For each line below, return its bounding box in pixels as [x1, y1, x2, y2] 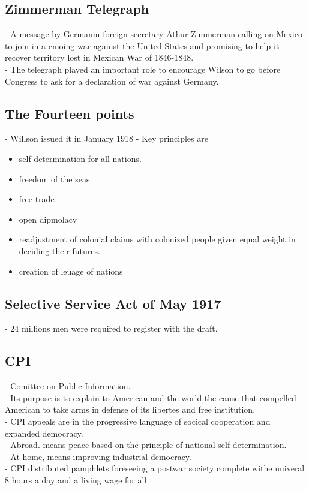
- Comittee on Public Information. [5, 380, 131, 392]
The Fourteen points [5, 104, 134, 122]
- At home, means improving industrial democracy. [5, 450, 191, 462]
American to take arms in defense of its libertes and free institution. [5, 403, 256, 416]
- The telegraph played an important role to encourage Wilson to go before [5, 62, 281, 75]
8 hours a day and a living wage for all [5, 473, 147, 486]
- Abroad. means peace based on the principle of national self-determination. [5, 438, 287, 451]
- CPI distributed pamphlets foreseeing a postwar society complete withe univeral [5, 462, 305, 474]
